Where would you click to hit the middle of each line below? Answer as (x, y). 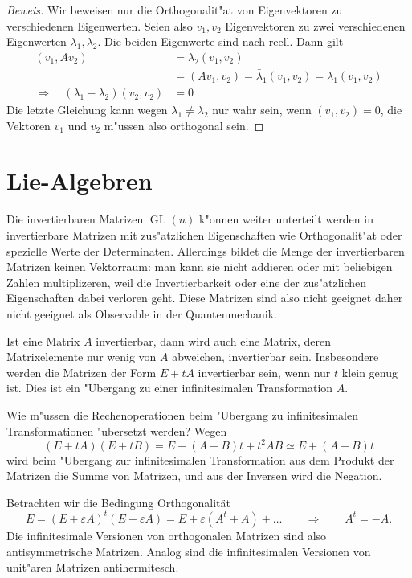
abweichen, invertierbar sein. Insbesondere (275, 357)
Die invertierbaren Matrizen (75, 219)
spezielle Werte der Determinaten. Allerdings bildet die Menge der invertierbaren (206, 250)
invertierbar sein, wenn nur (264, 372)
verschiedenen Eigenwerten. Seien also (100, 25)
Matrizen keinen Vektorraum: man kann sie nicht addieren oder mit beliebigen (200, 266)
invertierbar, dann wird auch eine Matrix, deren (214, 340)
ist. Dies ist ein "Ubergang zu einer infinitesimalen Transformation (170, 388)
